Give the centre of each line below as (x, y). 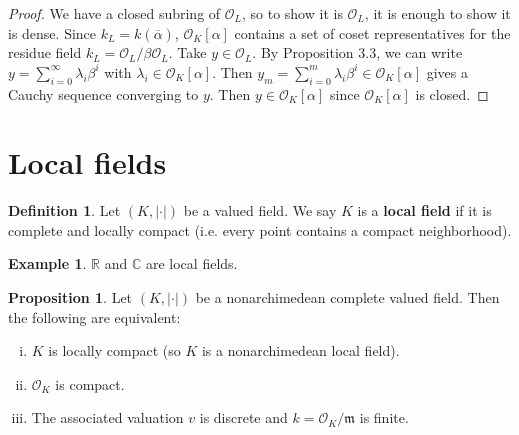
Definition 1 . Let (64, 210)
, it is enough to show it (437, 13)
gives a (447, 71)
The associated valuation (107, 417)
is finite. (384, 417)
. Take (187, 52)
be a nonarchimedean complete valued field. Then (347, 297)
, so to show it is (292, 13)
